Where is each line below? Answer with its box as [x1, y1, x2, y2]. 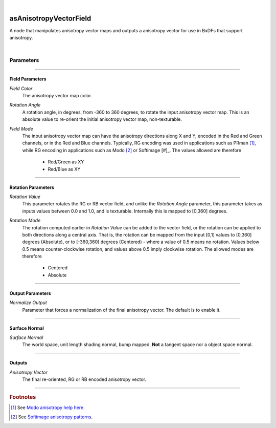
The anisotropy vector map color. [22, 93, 92, 99]
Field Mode [9, 125, 33, 132]
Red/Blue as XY [48, 166, 81, 172]
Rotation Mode [9, 218, 41, 224]
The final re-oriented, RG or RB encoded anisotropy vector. [22, 376, 147, 382]
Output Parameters [9, 290, 51, 296]
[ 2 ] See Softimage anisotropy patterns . [11, 414, 93, 420]
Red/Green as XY [48, 159, 84, 165]
